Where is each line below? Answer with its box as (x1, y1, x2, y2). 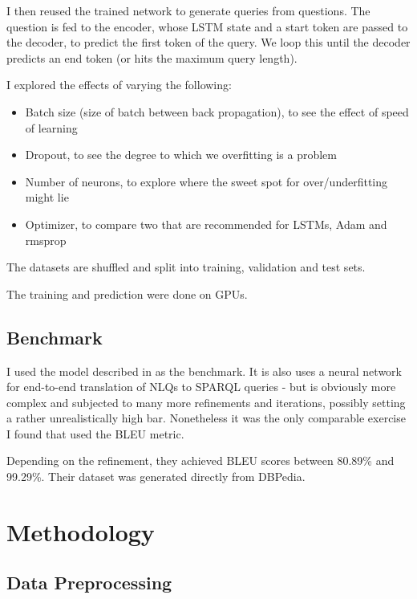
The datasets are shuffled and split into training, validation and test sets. (6, 259, 366, 275)
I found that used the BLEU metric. (6, 425, 184, 442)
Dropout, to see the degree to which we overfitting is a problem (25, 146, 337, 163)
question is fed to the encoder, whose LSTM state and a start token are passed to (6, 18, 408, 35)
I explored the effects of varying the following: (6, 76, 232, 93)
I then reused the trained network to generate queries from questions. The (6, 2, 370, 18)
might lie (25, 189, 69, 206)
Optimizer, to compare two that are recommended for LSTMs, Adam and (25, 215, 387, 232)
